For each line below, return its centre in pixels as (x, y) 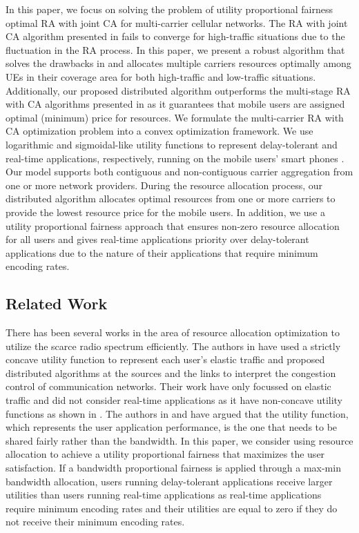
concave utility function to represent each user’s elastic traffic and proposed (165, 359)
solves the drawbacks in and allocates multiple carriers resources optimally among (178, 63)
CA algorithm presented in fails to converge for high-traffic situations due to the (175, 36)
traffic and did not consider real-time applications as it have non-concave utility (174, 400)
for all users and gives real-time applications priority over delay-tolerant (157, 239)
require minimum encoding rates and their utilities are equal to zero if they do (172, 508)
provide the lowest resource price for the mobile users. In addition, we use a (165, 212)
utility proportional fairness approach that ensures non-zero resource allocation (173, 225)
